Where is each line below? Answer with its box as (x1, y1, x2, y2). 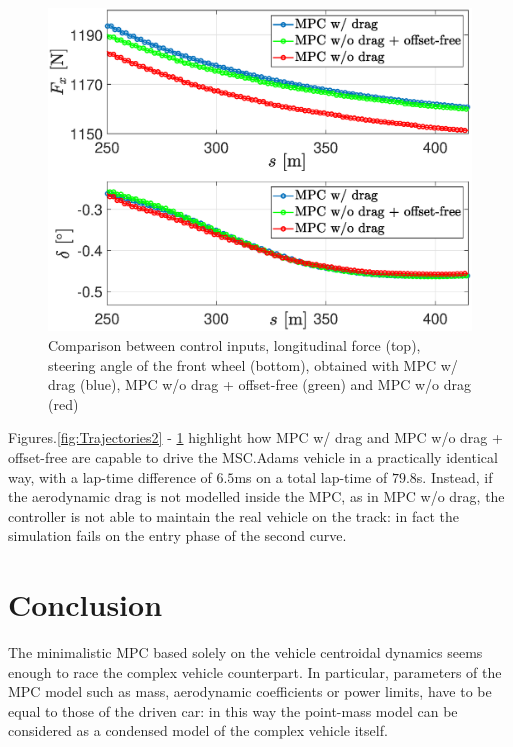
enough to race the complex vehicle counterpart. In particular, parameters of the (8, 661, 502, 682)
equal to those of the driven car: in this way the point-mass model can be (8, 700, 458, 721)
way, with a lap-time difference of (8, 466, 212, 487)
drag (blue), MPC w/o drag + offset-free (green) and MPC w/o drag (48, 374, 471, 395)
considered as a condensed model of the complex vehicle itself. (8, 720, 388, 741)
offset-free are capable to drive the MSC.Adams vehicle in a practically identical (8, 446, 498, 467)
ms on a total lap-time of (234, 466, 388, 487)
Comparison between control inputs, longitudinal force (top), (48, 334, 421, 355)
